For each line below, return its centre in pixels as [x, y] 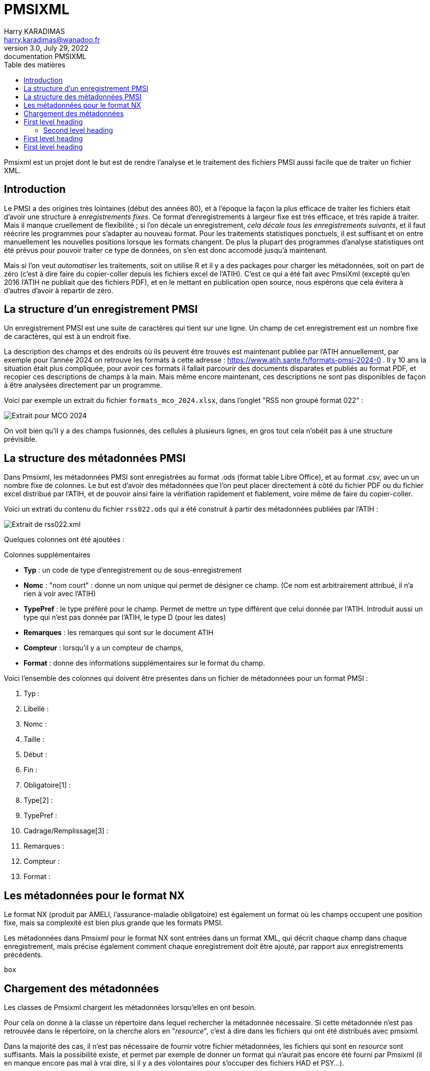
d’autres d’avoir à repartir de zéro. [59, 290]
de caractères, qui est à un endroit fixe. [67, 337]
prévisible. [21, 439]
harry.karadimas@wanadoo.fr [52, 39]
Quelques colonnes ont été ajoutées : [64, 540]
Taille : [34, 739]
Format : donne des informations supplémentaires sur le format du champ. [144, 663]
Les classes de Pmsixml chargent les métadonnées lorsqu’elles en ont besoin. [130, 1007]
